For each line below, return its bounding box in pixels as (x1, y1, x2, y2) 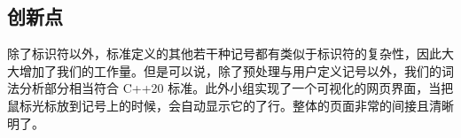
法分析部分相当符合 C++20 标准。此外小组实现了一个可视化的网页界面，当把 (7, 79, 454, 97)
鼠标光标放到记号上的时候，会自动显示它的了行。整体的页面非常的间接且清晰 (7, 96, 454, 114)
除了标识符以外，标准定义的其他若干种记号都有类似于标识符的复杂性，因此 (7, 44, 441, 63)
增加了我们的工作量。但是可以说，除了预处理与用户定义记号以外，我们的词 (19, 61, 454, 80)
